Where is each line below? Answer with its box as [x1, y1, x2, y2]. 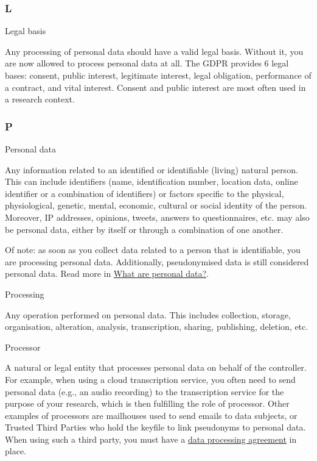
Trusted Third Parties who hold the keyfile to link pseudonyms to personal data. [5, 421, 306, 434]
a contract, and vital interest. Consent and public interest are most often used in [5, 80, 306, 93]
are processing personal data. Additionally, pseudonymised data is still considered [5, 255, 309, 268]
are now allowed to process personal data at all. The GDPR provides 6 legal [5, 57, 289, 70]
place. [5, 445, 26, 457]
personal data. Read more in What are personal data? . [5, 267, 209, 280]
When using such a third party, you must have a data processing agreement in [5, 432, 297, 445]
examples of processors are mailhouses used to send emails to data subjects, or [5, 409, 298, 421]
